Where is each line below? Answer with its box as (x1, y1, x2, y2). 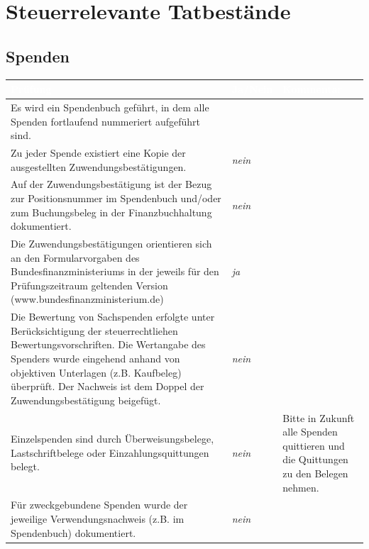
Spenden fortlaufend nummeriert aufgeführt (11, 113, 201, 128)
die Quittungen (282, 452, 348, 467)
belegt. (11, 459, 40, 474)
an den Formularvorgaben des (11, 250, 140, 265)
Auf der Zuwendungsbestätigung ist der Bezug (11, 177, 212, 192)
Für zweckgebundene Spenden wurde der (11, 497, 188, 512)
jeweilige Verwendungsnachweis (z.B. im (11, 511, 184, 526)
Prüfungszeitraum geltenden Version (11, 277, 168, 292)
